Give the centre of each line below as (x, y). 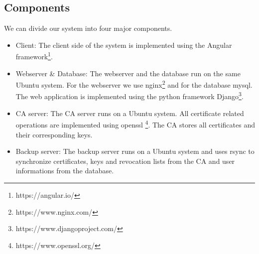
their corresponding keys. (54, 134)
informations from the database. (65, 171)
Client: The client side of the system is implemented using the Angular (124, 45)
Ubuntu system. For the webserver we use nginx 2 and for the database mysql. (134, 84)
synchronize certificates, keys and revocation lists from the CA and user (125, 161)
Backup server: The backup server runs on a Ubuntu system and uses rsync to (135, 151)
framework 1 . (34, 56)
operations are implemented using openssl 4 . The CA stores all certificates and (135, 124)
